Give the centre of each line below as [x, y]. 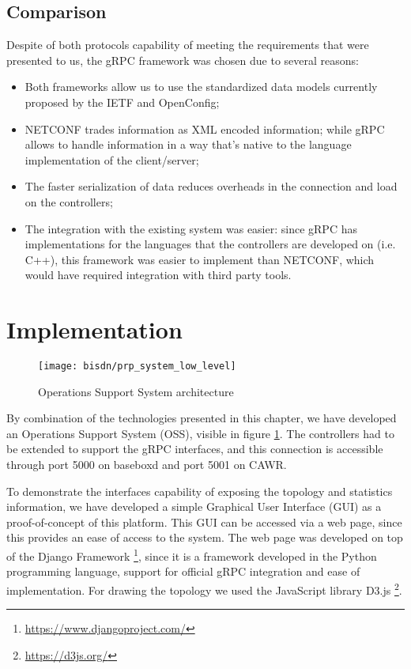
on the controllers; [69, 201]
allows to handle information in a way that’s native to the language [188, 144]
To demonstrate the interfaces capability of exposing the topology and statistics [200, 491]
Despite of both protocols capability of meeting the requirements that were [188, 45]
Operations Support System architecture [136, 391]
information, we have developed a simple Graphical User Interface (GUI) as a [194, 506]
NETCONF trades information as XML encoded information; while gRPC [205, 129]
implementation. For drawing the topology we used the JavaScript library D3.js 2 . [204, 588]
